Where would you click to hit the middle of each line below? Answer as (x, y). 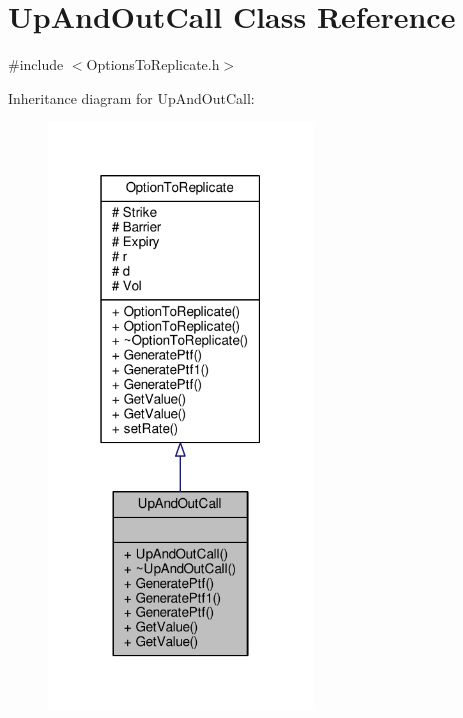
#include (36, 64)
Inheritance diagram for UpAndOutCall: (131, 97)
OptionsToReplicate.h (153, 64)
